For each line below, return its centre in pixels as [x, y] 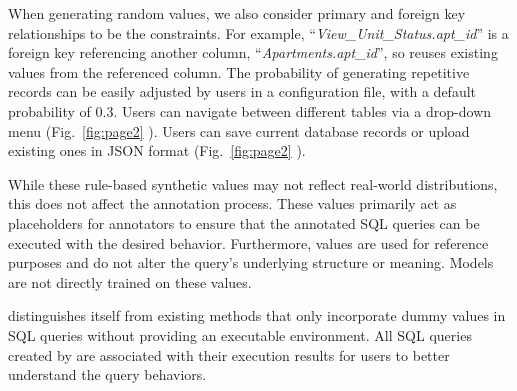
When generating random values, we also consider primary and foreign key [237, 13]
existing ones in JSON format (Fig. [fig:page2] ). [157, 150]
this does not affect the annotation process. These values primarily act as [232, 203]
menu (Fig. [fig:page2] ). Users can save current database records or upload [239, 130]
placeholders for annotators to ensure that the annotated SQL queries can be [244, 222]
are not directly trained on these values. [130, 281]
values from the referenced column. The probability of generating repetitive [239, 71]
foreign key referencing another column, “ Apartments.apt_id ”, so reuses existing [253, 52]
